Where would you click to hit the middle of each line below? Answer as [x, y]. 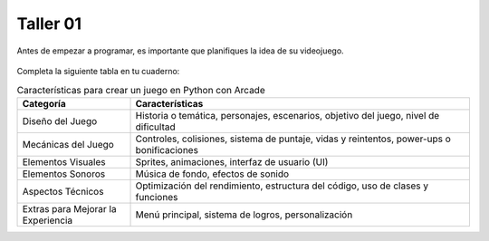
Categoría [44, 103]
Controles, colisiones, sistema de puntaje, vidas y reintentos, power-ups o [293, 139]
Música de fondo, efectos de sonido [212, 174]
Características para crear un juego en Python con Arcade [141, 90]
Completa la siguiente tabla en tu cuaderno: [98, 71]
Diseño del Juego [60, 120]
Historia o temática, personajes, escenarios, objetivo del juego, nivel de [288, 115]
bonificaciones [167, 149]
